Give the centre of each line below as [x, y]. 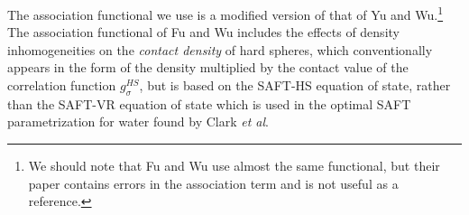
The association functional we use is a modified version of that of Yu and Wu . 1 [225, 13]
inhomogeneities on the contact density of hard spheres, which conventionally [220, 49]
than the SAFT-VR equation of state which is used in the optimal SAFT [209, 103]
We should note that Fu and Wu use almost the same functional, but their [234, 166]
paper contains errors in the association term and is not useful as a [213, 183]
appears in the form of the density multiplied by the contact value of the [208, 67]
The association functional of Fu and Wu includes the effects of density [203, 32]
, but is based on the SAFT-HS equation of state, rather [295, 85]
